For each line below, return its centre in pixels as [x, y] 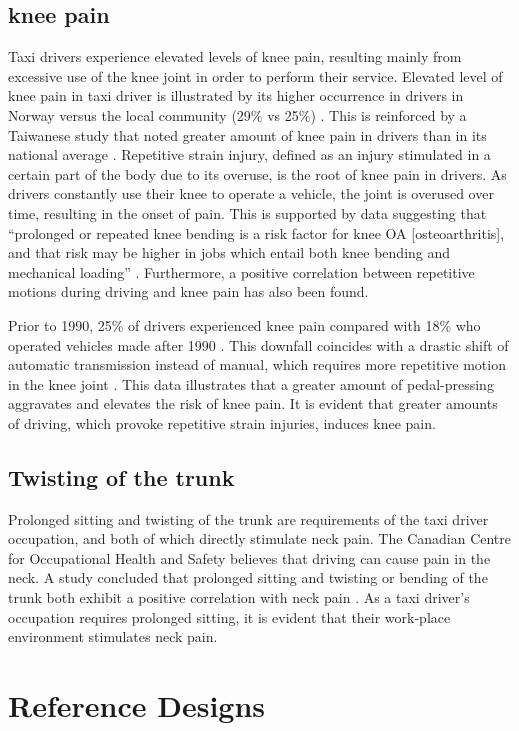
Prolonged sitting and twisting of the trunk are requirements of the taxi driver [248, 518]
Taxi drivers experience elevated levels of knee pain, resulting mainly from [235, 56]
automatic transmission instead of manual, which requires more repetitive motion [257, 364]
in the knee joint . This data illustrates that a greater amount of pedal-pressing [251, 383]
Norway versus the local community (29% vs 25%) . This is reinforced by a [237, 114]
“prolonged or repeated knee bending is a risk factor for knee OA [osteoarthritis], [256, 232]
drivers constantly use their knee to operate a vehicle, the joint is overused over [251, 193]
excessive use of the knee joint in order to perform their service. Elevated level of [255, 75]
